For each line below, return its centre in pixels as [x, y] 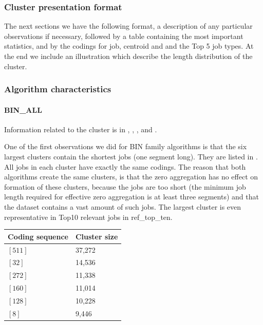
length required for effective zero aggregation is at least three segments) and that [131, 197]
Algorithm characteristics [58, 89]
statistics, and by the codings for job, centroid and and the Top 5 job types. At [129, 46]
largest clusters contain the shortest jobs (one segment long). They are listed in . [131, 157]
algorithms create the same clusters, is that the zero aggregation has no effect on [131, 177]
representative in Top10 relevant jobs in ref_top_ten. [88, 217]
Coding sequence [38, 236]
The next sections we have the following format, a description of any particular [128, 26]
